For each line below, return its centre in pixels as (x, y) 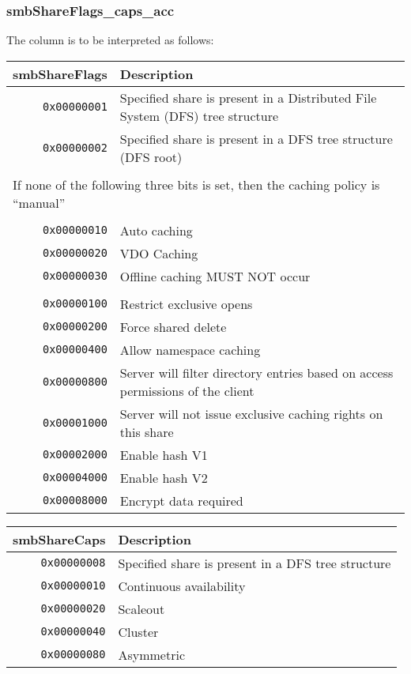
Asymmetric (152, 654)
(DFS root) (151, 156)
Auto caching (156, 230)
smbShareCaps (59, 539)
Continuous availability (182, 586)
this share (147, 431)
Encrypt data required (181, 500)
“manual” (39, 202)
